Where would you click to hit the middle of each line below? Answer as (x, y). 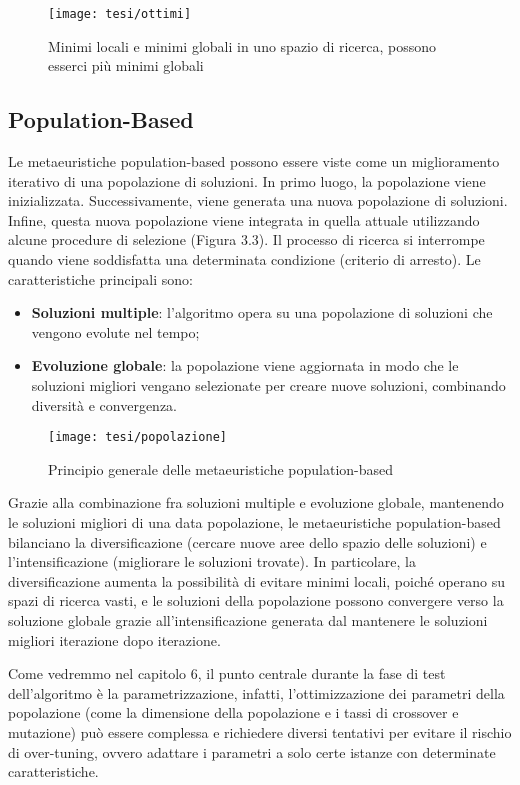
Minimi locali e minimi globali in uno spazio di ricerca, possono (242, 45)
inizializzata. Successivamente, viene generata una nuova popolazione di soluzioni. (258, 200)
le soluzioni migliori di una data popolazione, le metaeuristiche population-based (254, 522)
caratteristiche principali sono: (101, 278)
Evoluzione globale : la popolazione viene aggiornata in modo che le (245, 365)
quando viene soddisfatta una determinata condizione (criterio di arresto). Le (244, 259)
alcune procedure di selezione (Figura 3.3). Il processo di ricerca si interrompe (246, 239)
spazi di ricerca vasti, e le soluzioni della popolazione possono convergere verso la (256, 600)
